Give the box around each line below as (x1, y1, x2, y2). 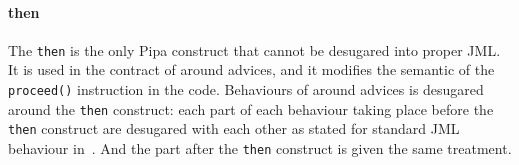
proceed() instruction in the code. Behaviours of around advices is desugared (8, 79, 484, 100)
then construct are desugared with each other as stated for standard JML (8, 118, 460, 139)
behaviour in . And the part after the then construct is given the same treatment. (8, 138, 512, 159)
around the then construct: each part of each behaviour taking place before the (8, 98, 494, 119)
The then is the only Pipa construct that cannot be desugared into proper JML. (8, 39, 501, 60)
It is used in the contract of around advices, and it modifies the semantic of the (8, 59, 495, 80)
